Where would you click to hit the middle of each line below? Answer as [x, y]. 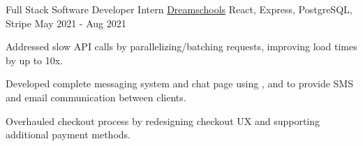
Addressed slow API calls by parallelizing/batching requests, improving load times [181, 46]
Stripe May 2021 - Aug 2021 [66, 23]
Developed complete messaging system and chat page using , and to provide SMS [179, 83]
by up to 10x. [35, 60]
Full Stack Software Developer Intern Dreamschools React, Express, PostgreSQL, [179, 9]
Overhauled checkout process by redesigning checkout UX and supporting [163, 121]
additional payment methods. [68, 134]
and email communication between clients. [96, 97]
